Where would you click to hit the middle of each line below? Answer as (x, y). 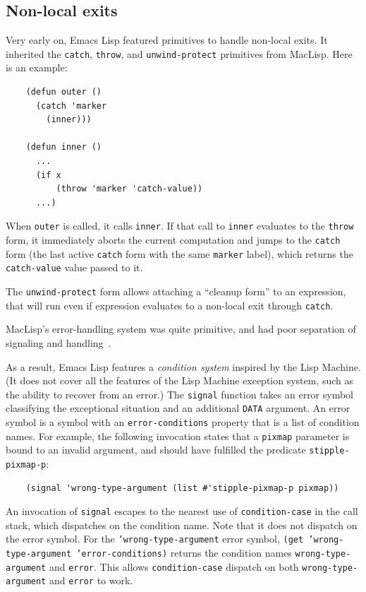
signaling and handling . (59, 342)
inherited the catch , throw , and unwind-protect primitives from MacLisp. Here (179, 53)
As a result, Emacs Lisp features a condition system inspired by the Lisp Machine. (183, 366)
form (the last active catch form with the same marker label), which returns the (179, 253)
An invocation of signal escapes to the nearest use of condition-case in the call (182, 511)
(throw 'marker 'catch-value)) (129, 189)
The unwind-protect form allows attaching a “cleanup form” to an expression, (176, 291)
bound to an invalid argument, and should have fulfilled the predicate (156, 450)
